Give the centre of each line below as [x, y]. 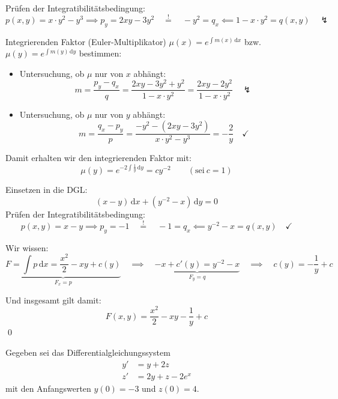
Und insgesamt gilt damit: [53, 300]
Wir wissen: [27, 247]
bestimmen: [100, 53]
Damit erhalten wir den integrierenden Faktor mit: [98, 158]
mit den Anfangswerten [48, 388]
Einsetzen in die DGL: [47, 190]
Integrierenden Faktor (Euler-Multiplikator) [86, 41]
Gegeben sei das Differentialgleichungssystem [88, 352]
